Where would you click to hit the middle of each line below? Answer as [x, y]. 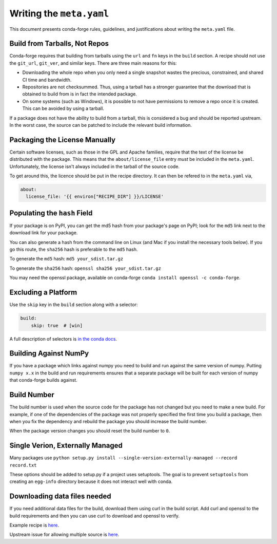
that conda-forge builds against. [44, 380]
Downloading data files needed [60, 496]
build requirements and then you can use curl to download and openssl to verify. [94, 516]
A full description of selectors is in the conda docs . [63, 339]
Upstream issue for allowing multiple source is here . [64, 535]
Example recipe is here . [34, 525]
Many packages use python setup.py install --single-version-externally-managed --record [123, 458]
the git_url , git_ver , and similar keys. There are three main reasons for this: [93, 63]
